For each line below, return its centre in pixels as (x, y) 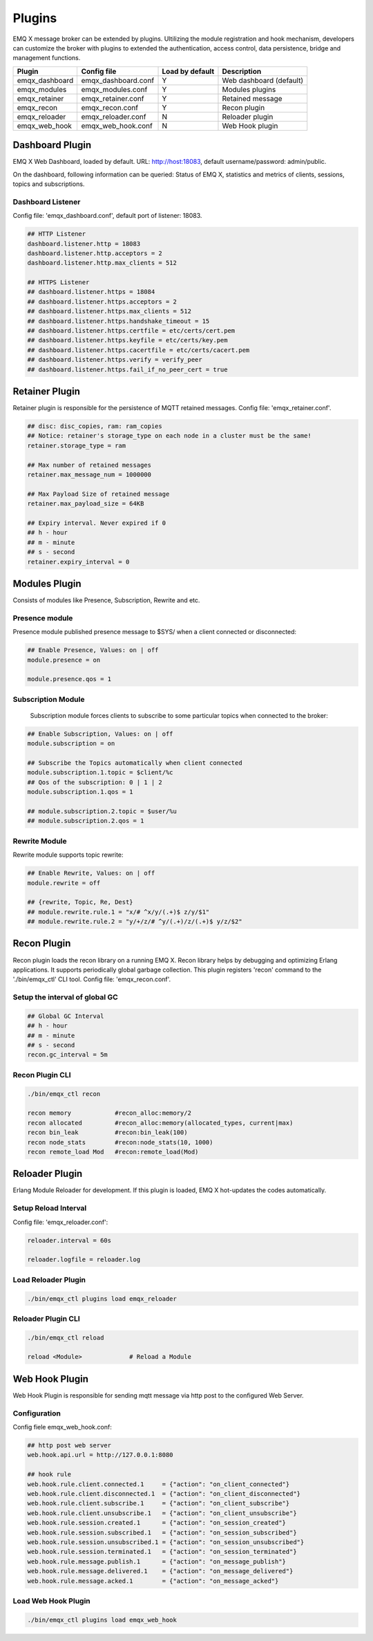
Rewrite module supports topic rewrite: (68, 855)
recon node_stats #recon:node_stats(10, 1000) (120, 1142)
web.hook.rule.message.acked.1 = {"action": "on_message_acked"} (153, 1581)
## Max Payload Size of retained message (98, 494)
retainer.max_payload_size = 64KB (86, 504)
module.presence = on (64, 660)
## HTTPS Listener (58, 282)
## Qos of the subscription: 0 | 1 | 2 (95, 782)
